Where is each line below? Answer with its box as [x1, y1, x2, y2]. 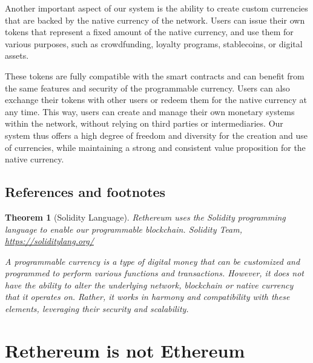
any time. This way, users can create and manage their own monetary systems [5, 105, 295, 118]
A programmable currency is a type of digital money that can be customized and [5, 255, 300, 267]
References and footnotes [5, 182, 166, 201]
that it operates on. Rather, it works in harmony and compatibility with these [5, 290, 290, 303]
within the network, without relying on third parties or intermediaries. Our [5, 117, 283, 130]
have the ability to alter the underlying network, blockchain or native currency [5, 278, 294, 291]
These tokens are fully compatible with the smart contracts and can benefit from [5, 69, 305, 82]
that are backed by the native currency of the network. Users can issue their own [5, 13, 305, 26]
